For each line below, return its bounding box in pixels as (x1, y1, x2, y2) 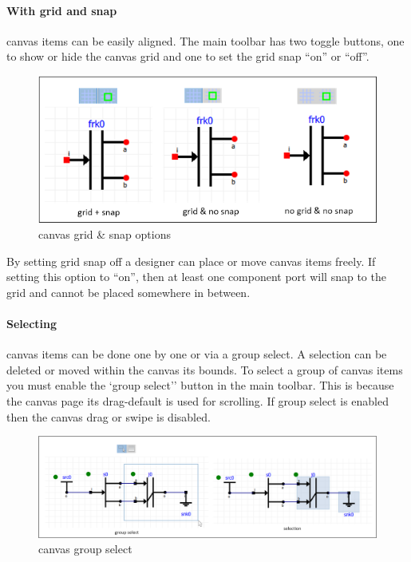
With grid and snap (6, 2, 117, 18)
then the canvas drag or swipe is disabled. (6, 408, 211, 425)
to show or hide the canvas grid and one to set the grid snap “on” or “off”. (6, 48, 370, 65)
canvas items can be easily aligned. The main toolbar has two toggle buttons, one (6, 32, 405, 49)
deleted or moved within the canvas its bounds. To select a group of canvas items (6, 361, 403, 378)
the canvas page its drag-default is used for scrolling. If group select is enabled (6, 392, 389, 409)
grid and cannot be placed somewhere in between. (6, 283, 251, 300)
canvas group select (38, 540, 132, 557)
